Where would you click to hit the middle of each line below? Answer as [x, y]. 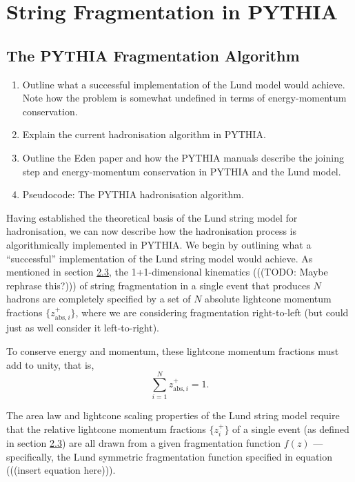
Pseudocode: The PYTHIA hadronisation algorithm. [133, 194]
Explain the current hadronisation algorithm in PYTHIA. [144, 134]
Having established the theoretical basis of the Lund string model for [152, 217]
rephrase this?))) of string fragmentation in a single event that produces [158, 285]
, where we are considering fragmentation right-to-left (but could [212, 312]
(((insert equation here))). [61, 470]
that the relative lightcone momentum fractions [106, 428]
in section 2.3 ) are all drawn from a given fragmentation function [144, 443]
